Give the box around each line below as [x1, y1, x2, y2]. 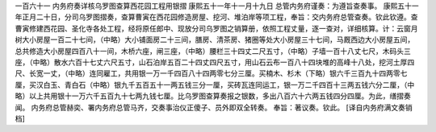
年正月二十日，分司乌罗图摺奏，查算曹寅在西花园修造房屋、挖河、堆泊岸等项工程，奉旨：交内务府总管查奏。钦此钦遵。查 [15, 12, 418, 22]
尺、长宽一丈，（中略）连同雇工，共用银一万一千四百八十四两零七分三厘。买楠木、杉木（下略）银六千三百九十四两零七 [15, 68, 408, 78]
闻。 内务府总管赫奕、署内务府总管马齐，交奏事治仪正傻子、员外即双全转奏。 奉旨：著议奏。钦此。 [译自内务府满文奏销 [15, 102, 413, 112]
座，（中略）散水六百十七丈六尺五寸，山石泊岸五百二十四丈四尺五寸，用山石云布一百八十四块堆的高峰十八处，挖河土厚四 [15, 57, 415, 67]
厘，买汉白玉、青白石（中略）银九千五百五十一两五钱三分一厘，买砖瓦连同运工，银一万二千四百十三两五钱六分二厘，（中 [15, 80, 415, 89]
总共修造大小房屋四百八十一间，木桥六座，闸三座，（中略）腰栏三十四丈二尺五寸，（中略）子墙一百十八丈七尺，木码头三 [15, 46, 411, 56]
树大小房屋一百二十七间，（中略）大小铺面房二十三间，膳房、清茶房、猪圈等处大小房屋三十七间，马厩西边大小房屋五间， [15, 35, 415, 44]
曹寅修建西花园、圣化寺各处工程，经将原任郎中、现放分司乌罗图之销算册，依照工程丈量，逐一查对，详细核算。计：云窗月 [15, 23, 418, 33]
